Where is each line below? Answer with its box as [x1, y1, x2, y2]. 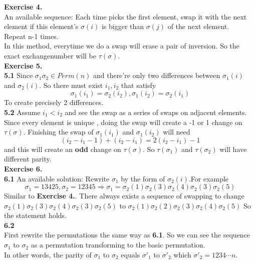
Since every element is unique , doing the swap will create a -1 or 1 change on [4, 116, 242, 127]
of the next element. [167, 21, 229, 31]
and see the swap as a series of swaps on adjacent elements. [65, 106, 247, 117]
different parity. [4, 153, 52, 164]
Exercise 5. [4, 60, 43, 70]
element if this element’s [4, 21, 79, 31]
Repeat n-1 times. [4, 30, 59, 41]
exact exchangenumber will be [4, 50, 96, 60]
